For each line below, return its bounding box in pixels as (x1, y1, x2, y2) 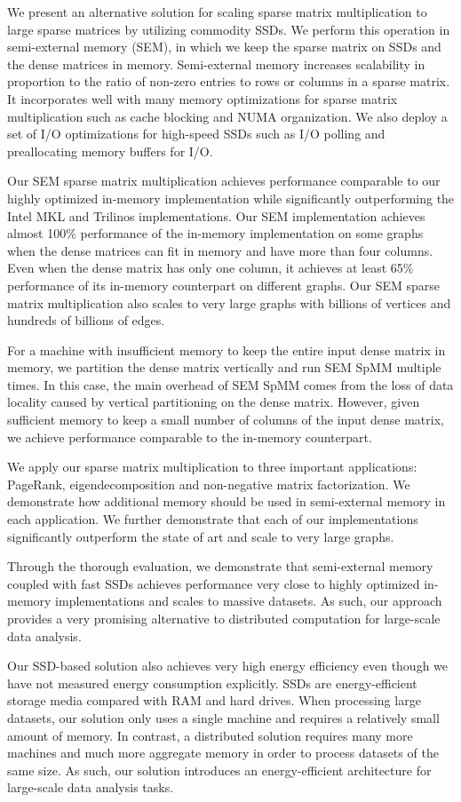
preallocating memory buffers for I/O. (7, 141, 213, 160)
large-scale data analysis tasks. (7, 778, 174, 797)
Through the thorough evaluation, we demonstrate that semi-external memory (7, 557, 433, 576)
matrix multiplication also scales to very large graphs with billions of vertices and (7, 293, 451, 312)
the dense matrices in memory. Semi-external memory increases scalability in (7, 54, 425, 73)
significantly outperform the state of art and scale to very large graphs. (7, 527, 394, 545)
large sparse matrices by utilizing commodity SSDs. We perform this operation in (7, 20, 450, 38)
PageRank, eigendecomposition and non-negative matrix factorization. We (7, 474, 410, 493)
